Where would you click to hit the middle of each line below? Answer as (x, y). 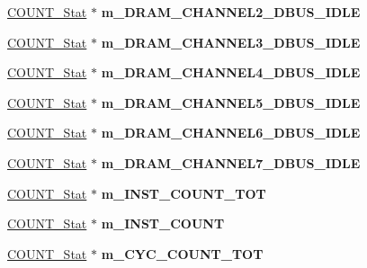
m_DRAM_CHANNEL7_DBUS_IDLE (231, 162)
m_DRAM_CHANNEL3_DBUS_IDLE (231, 42)
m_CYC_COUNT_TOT (182, 253)
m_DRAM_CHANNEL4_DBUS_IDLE (231, 72)
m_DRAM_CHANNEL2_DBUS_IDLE (231, 12)
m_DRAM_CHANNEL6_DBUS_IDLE (231, 133)
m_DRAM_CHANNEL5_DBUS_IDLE (231, 102)
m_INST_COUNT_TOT (183, 193)
